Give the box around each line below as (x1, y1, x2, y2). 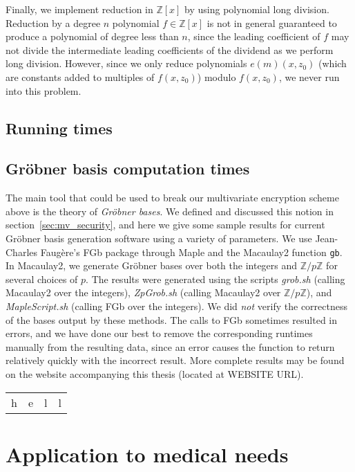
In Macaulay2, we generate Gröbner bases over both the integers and (6, 258, 298, 273)
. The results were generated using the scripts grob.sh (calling (86, 271, 345, 286)
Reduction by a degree (6, 15, 101, 30)
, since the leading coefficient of (187, 29, 320, 44)
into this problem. (6, 83, 81, 98)
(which (318, 56, 347, 71)
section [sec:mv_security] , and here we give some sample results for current (6, 217, 325, 232)
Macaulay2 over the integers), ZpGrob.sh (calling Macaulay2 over (6, 285, 281, 300)
